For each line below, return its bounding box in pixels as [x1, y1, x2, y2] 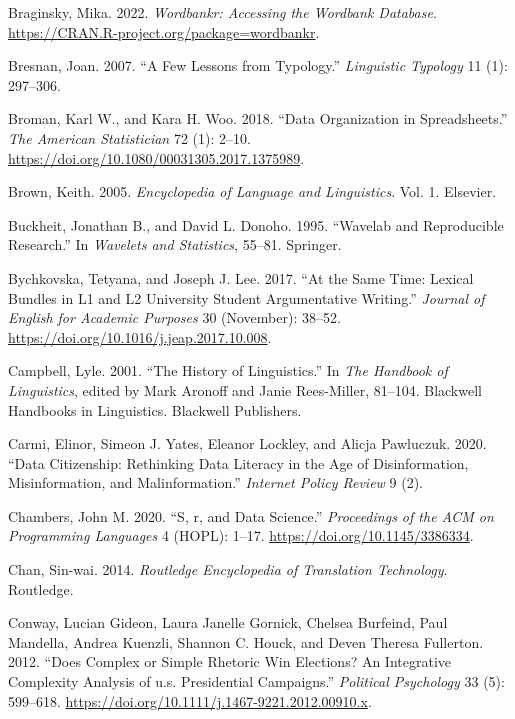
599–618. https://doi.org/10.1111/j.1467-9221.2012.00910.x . [8, 690, 372, 711]
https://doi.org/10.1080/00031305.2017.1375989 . [8, 147, 305, 168]
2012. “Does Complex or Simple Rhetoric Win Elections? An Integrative [8, 651, 452, 672]
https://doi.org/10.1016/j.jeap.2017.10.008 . [8, 326, 272, 347]
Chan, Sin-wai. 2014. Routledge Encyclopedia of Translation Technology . [8, 559, 448, 580]
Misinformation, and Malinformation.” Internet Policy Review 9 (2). [8, 472, 423, 493]
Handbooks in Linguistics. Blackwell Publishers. [8, 399, 302, 420]
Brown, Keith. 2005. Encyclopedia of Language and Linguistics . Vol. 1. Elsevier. [8, 181, 497, 202]
